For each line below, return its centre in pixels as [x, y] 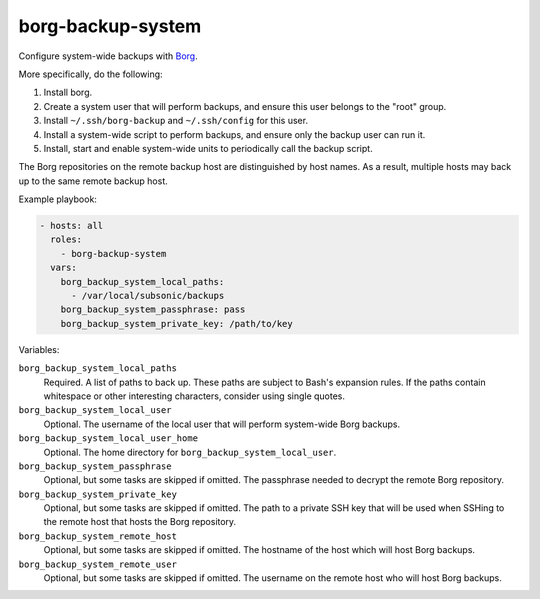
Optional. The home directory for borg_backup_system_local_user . [190, 452]
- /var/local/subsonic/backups [148, 295]
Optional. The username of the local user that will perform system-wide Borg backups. [221, 424]
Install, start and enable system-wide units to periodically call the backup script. [208, 148]
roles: [66, 239]
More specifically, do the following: [91, 74]
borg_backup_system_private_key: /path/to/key [177, 323]
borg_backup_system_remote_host [97, 536]
